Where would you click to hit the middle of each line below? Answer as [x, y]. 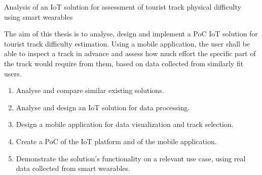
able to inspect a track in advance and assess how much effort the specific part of [130, 53]
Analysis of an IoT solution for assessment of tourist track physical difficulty [123, 7]
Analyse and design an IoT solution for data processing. [103, 107]
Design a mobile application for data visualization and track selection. [125, 124]
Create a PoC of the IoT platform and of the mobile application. [116, 141]
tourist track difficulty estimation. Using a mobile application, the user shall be [127, 43]
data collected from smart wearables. [73, 168]
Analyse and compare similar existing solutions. [90, 90]
